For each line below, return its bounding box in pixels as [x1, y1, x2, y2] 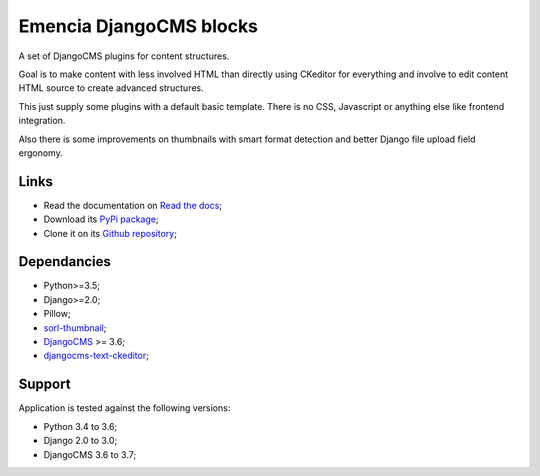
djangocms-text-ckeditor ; [43, 350, 149, 362]
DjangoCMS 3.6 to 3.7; [43, 448, 137, 460]
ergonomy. [18, 146, 64, 159]
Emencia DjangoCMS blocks [18, 15, 259, 37]
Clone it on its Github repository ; [43, 227, 177, 239]
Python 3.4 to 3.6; [43, 420, 118, 432]
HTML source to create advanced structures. [18, 82, 204, 94]
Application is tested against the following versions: [18, 402, 231, 414]
